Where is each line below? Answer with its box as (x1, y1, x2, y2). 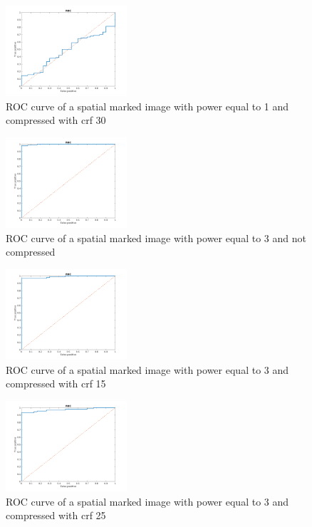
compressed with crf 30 (6, 113, 106, 127)
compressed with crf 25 (6, 508, 106, 523)
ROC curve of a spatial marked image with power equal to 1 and (6, 98, 289, 113)
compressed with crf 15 (6, 376, 106, 391)
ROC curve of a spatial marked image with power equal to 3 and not (6, 230, 306, 245)
